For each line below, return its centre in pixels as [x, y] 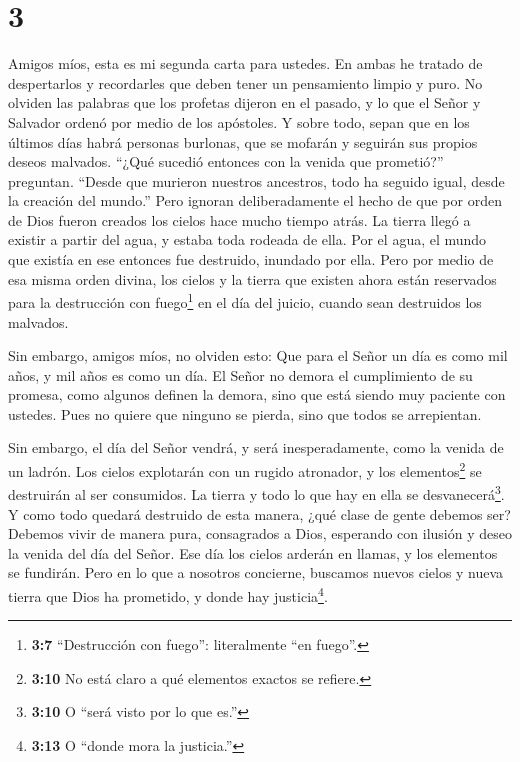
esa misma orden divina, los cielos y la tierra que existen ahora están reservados [252, 278]
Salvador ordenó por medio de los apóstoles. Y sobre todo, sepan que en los [239, 121]
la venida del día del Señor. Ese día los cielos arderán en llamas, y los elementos [253, 552]
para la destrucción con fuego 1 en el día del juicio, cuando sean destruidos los [245, 300]
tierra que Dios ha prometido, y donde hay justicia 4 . [168, 594]
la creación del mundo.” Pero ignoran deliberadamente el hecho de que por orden [255, 200]
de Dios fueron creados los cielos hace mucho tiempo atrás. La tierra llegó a [239, 219]
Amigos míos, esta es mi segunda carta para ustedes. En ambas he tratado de [245, 63]
